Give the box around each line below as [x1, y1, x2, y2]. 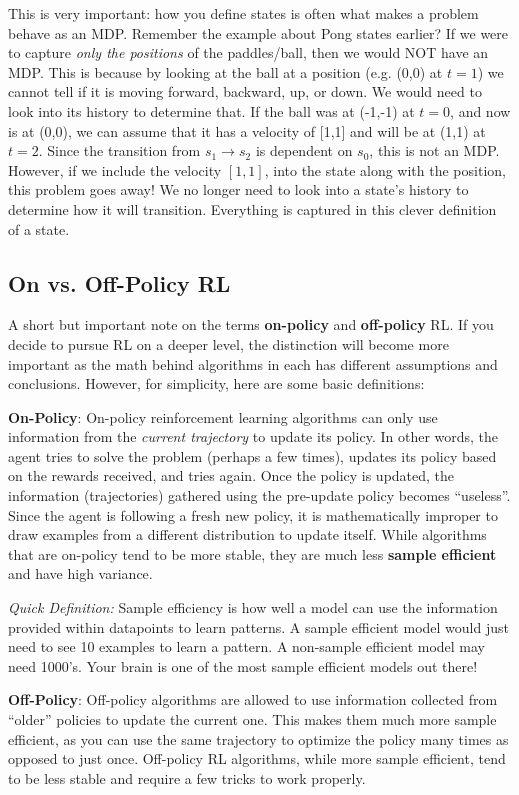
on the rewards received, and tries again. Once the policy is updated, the [8, 465, 455, 486]
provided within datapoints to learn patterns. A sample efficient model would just [8, 616, 509, 637]
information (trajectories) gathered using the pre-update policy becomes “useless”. [8, 485, 511, 506]
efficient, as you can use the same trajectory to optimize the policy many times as [8, 728, 509, 749]
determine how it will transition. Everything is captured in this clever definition [8, 198, 497, 219]
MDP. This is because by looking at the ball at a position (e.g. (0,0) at [8, 61, 443, 82]
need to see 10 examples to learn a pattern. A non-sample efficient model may [8, 636, 486, 657]
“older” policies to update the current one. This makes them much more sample [8, 709, 497, 730]
